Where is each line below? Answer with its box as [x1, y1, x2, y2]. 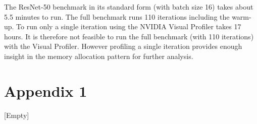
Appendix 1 [4, 80, 87, 101]
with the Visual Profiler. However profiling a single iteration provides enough [4, 41, 242, 51]
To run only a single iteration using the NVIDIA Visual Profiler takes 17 [16, 21, 241, 32]
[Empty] [4, 109, 29, 120]
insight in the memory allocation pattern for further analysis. [4, 50, 193, 61]
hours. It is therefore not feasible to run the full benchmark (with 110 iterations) [4, 31, 254, 41]
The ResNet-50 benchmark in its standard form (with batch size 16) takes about [4, 2, 253, 12]
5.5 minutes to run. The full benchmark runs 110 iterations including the [4, 11, 230, 22]
